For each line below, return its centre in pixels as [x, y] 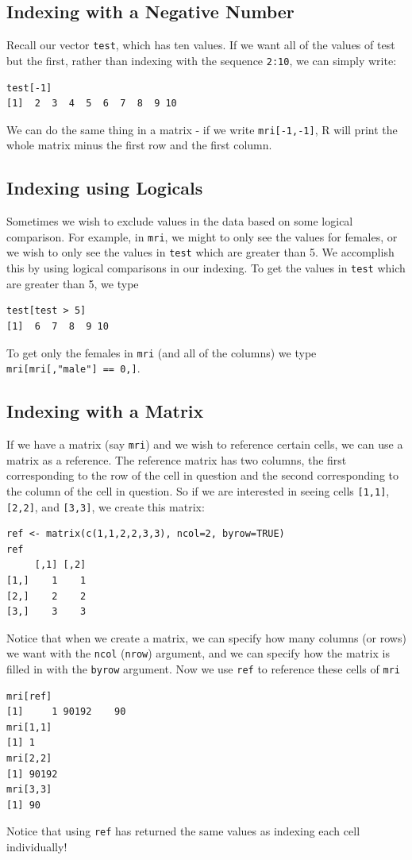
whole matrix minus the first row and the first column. [139, 145]
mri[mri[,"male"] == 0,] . [73, 368]
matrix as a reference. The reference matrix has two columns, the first [177, 459]
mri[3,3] [29, 790]
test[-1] [29, 88]
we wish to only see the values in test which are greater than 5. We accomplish [200, 252]
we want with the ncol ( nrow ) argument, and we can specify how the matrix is [198, 653]
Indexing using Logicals [105, 188]
